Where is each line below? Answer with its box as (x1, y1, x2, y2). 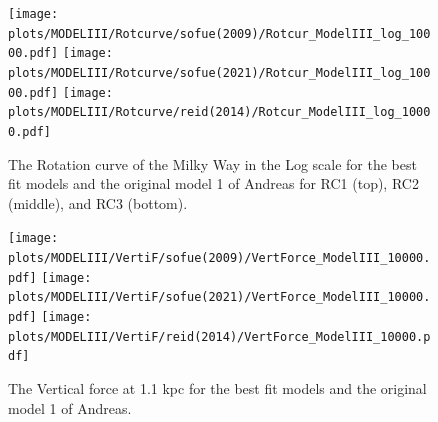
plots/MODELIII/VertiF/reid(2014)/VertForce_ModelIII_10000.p (8, 329, 431, 344)
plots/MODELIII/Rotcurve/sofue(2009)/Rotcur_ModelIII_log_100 (8, 26, 431, 41)
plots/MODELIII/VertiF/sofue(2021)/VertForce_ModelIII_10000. (8, 290, 431, 305)
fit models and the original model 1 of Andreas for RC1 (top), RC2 (8, 173, 419, 194)
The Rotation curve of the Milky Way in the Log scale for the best (8, 153, 417, 174)
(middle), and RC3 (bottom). (8, 192, 188, 213)
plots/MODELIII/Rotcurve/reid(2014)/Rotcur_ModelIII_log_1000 (8, 105, 431, 120)
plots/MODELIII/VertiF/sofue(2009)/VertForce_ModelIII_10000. (8, 251, 431, 266)
